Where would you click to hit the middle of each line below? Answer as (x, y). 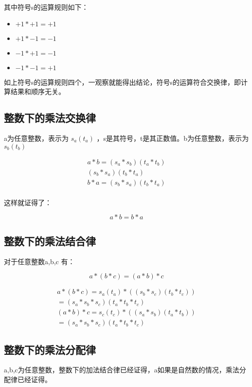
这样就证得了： (28, 202)
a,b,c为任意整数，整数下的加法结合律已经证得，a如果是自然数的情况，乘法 (122, 370)
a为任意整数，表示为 (36, 138)
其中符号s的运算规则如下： (46, 7)
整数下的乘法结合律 (50, 241)
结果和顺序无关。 (38, 91)
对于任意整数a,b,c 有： (39, 261)
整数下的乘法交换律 (50, 118)
